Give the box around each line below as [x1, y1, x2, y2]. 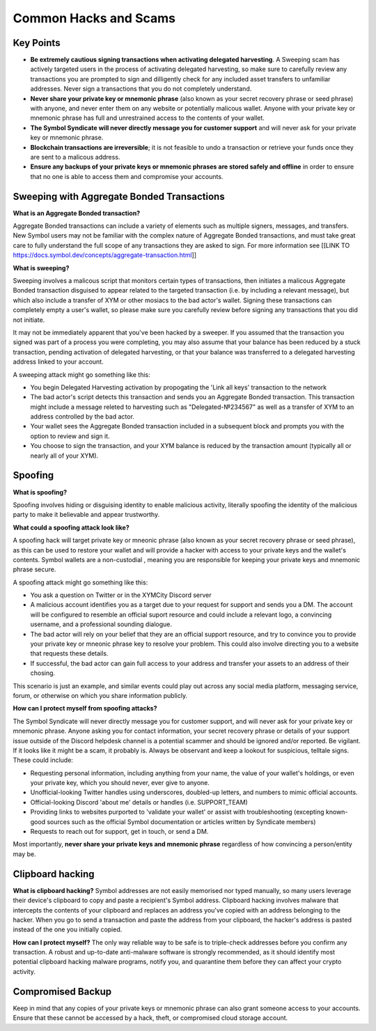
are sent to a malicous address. [30, 153, 120, 161]
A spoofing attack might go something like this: [13, 578, 148, 587]
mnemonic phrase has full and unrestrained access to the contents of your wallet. [30, 114, 265, 122]
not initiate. [13, 316, 45, 324]
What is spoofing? [13, 488, 68, 496]
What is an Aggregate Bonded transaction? [13, 209, 141, 217]
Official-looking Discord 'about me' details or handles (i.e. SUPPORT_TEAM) [30, 798, 249, 806]
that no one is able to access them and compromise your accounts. [30, 172, 224, 180]
